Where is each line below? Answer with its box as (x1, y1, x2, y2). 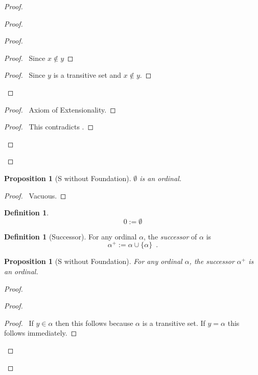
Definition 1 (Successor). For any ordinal (4, 231, 137, 241)
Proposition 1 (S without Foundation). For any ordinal (4, 256, 182, 267)
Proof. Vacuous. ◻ (4, 190, 66, 201)
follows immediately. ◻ (4, 327, 77, 338)
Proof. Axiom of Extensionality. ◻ (4, 104, 116, 115)
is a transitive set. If (142, 317, 205, 328)
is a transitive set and (53, 70, 122, 80)
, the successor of (144, 231, 197, 241)
